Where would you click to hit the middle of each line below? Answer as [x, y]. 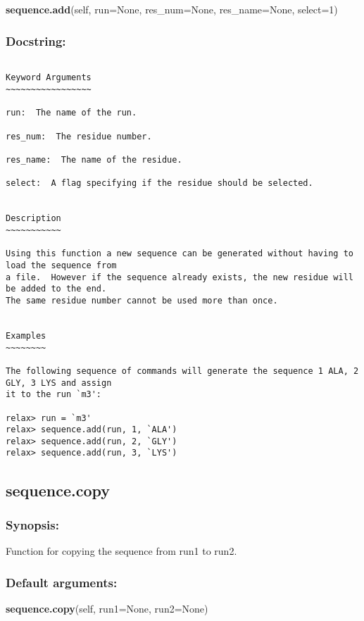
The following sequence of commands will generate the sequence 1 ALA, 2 [182, 371]
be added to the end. [56, 289]
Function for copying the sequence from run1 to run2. [121, 551]
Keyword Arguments [49, 78]
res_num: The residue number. [79, 136]
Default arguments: [62, 582]
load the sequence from [61, 265]
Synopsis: [32, 524]
